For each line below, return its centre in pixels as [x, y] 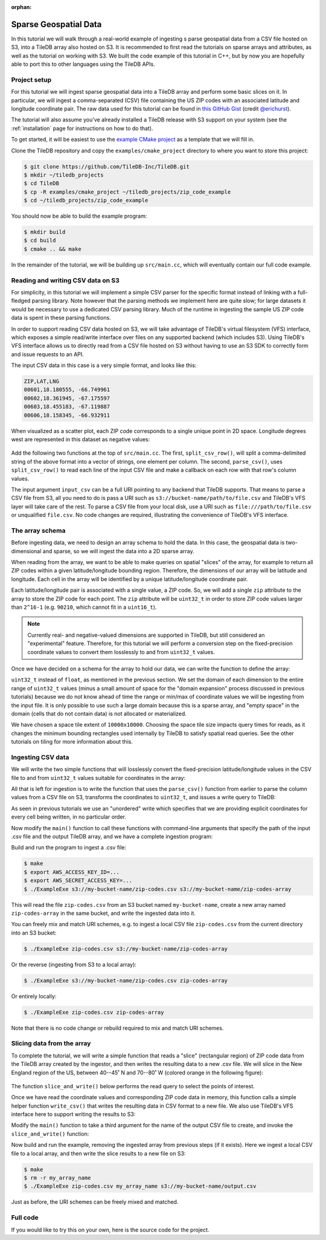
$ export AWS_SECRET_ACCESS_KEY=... [78, 881]
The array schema [38, 530]
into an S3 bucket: [34, 933]
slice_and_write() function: [50, 1134]
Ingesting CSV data [40, 757]
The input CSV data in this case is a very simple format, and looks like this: [104, 365]
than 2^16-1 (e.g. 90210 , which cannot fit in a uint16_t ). [84, 607]
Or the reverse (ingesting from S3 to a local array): [74, 964]
